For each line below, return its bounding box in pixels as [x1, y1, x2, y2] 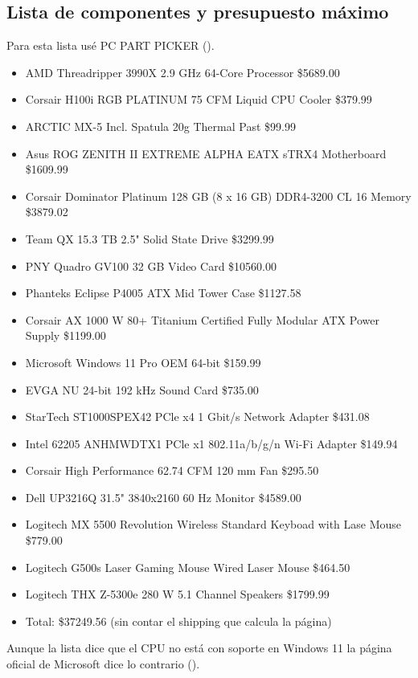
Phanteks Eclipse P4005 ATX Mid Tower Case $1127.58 [25, 284, 301, 301]
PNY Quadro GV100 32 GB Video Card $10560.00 [25, 257, 277, 274]
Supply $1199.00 [25, 327, 106, 344]
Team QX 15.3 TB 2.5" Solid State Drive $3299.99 [25, 230, 274, 247]
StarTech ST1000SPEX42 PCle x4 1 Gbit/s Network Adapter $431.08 [25, 408, 370, 425]
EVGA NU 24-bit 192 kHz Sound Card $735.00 [25, 381, 259, 398]
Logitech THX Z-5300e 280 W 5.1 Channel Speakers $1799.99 [25, 586, 330, 602]
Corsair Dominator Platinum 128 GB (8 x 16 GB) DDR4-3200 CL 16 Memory [25, 187, 412, 204]
